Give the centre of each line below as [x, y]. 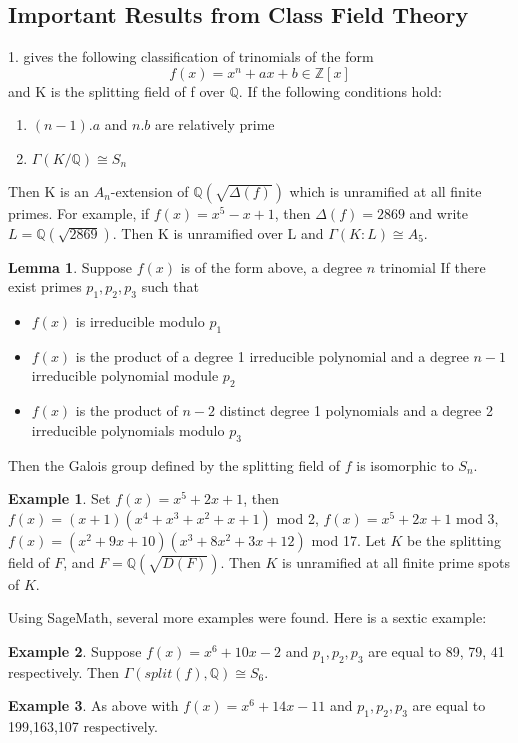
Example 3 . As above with [93, 705]
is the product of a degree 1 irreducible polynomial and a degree [272, 355]
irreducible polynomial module [125, 375]
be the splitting [454, 539]
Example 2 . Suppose [75, 650]
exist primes [45, 286]
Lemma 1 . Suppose [70, 266]
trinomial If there [432, 266]
